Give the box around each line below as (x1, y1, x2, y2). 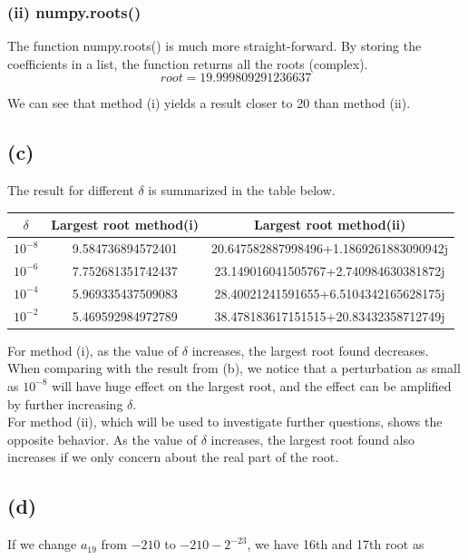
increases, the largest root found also (210, 429, 415, 448)
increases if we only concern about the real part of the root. (7, 447, 339, 467)
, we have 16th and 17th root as (247, 535, 424, 554)
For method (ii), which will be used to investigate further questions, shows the (7, 412, 443, 431)
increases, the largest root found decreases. (191, 340, 429, 359)
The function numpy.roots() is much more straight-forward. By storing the (7, 36, 422, 55)
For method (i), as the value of (7, 340, 179, 359)
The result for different (7, 181, 134, 200)
